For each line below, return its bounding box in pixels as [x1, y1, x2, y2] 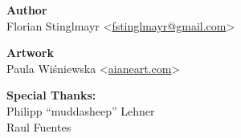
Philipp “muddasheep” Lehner [6, 102, 155, 119]
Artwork [6, 44, 54, 61]
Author [6, 2, 47, 18]
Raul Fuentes [6, 118, 71, 135]
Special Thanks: [6, 87, 96, 103]
